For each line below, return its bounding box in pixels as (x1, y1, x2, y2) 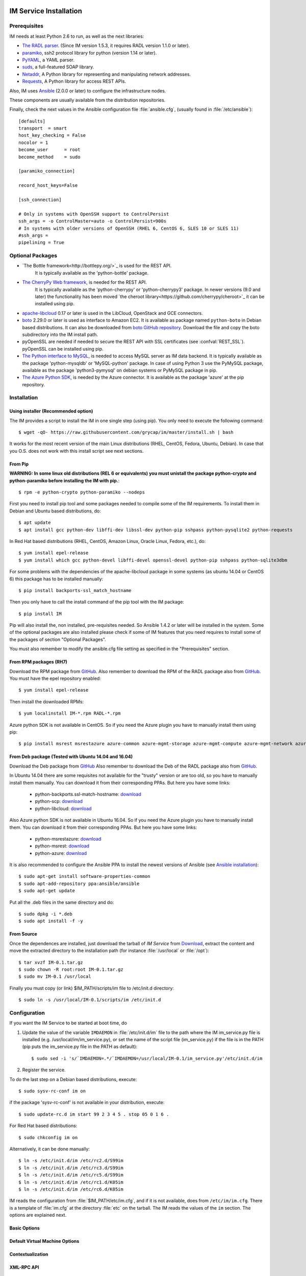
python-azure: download (35, 850, 87, 856)
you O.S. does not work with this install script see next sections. (9, 448, 144, 454)
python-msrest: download (35, 843, 89, 849)
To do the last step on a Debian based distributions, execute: (9, 1076, 137, 1082)
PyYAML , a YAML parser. (22, 57, 75, 63)
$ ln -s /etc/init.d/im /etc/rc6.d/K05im (18, 1186, 123, 1192)
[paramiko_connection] (18, 168, 75, 174)
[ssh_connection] (18, 197, 62, 203)
